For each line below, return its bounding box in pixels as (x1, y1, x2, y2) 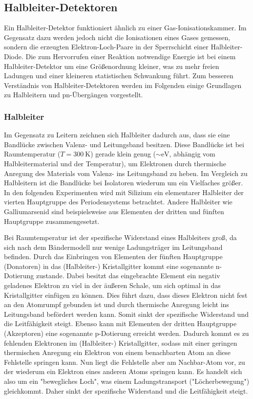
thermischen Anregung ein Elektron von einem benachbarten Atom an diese (4, 347, 231, 357)
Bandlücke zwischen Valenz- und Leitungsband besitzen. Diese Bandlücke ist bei (4, 139, 244, 149)
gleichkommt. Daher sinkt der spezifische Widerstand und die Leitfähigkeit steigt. (4, 385, 248, 396)
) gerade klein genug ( (90, 149, 156, 159)
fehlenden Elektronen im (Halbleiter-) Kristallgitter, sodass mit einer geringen (4, 337, 237, 348)
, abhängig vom (169, 149, 215, 159)
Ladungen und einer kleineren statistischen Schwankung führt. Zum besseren (4, 70, 233, 81)
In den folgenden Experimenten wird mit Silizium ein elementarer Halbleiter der (4, 187, 244, 197)
